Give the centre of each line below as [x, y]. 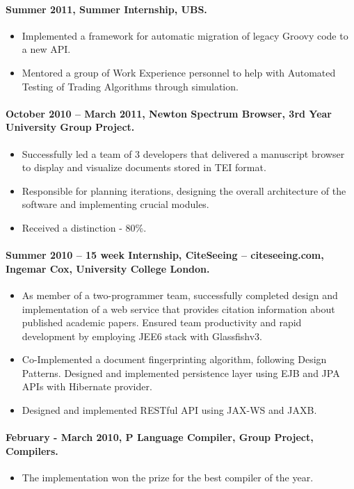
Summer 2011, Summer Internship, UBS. [106, 9]
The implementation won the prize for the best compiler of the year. [168, 478]
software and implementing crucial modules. [115, 204]
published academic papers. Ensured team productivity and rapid [162, 322]
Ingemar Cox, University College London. [108, 268]
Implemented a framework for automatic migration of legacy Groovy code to [185, 35]
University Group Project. [70, 127]
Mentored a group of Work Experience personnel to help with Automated [179, 72]
